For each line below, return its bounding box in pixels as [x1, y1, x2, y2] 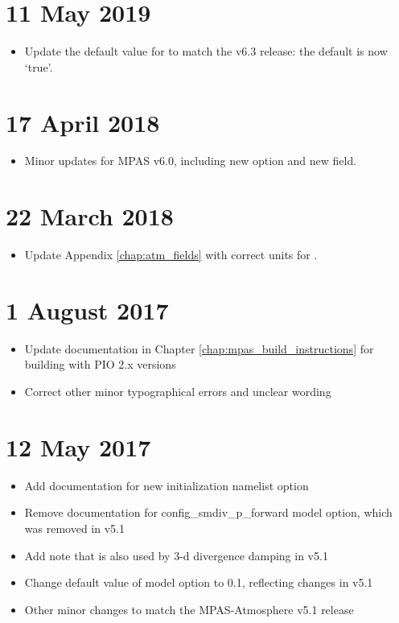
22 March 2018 [6, 200, 174, 233]
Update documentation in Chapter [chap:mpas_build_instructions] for [24, 340, 374, 357]
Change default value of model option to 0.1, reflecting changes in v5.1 [24, 574, 373, 591]
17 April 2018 [6, 105, 160, 138]
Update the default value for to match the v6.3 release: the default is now [24, 43, 388, 60]
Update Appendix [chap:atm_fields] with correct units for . [24, 246, 318, 263]
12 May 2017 [6, 430, 151, 463]
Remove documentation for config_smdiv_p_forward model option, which [24, 504, 393, 521]
